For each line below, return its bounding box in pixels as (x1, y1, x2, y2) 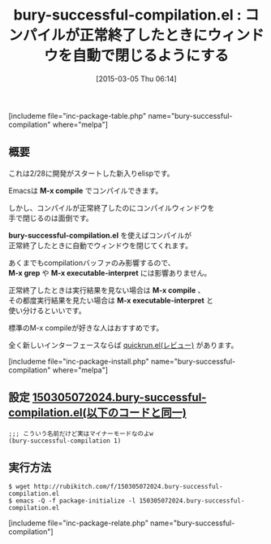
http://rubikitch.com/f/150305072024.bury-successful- (33, 483, 223, 491)
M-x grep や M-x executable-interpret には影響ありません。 (8, 268, 212, 277)
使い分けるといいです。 (8, 305, 87, 316)
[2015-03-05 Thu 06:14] (96, 73, 177, 84)
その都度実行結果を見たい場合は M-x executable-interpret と (8, 295, 213, 305)
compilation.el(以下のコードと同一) (8, 406, 187, 420)
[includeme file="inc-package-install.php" (8, 356, 149, 366)
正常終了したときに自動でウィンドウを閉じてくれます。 (8, 240, 193, 250)
